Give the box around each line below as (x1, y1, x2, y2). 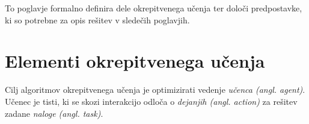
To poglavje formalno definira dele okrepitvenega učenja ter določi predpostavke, (5, 2, 302, 14)
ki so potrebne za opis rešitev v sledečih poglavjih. (5, 13, 190, 26)
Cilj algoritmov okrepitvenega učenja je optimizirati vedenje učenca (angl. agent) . (5, 83, 305, 96)
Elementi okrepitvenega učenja (5, 49, 265, 73)
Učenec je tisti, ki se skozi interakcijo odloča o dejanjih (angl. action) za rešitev (5, 95, 298, 107)
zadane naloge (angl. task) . (5, 107, 103, 119)
